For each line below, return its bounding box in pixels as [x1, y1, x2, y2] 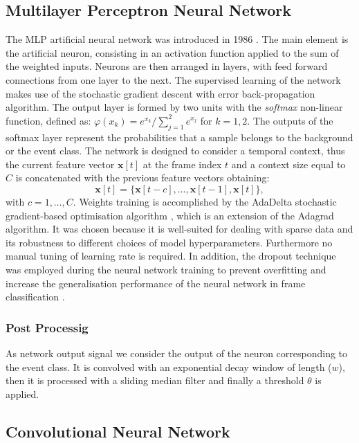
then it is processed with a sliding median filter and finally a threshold [6, 373, 304, 388]
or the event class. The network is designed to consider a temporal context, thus [6, 143, 345, 158]
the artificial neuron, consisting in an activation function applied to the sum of [6, 45, 339, 60]
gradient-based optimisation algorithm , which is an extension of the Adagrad [6, 208, 334, 222]
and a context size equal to [231, 156, 346, 171]
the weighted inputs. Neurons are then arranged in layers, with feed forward [6, 59, 328, 73]
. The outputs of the [247, 113, 333, 127]
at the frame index [142, 156, 222, 171]
